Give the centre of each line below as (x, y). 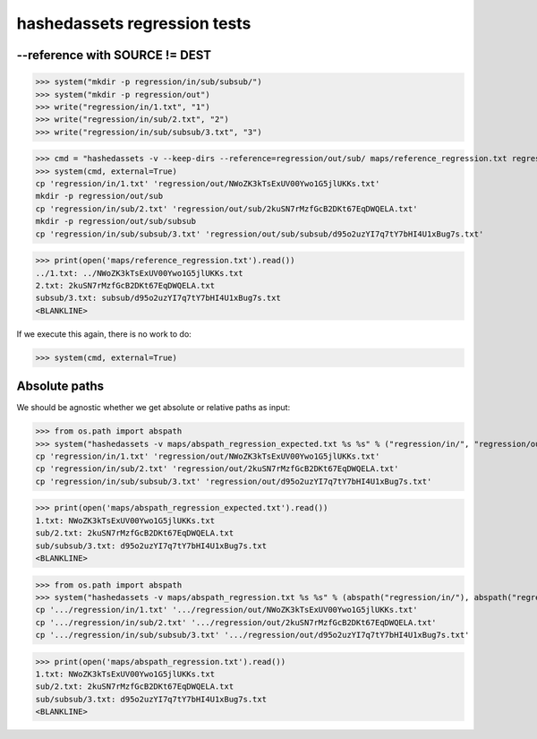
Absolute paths (60, 387)
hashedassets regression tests (134, 23)
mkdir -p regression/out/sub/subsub (116, 221)
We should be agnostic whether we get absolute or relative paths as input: (153, 408)
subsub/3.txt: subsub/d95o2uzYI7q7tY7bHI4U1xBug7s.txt (158, 298)
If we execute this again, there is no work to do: (104, 334)
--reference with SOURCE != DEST (114, 55)
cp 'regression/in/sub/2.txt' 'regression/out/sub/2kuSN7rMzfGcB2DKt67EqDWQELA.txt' (226, 209)
